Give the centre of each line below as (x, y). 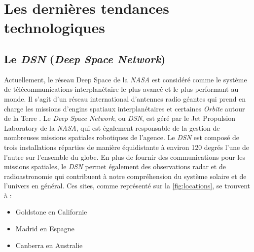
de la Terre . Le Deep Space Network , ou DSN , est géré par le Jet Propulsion (120, 118)
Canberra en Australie (49, 245)
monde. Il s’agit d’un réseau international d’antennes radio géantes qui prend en (125, 98)
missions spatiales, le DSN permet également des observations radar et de (115, 166)
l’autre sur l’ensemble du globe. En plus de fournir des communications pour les (125, 157)
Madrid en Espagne (45, 229)
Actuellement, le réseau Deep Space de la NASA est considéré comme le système (126, 79)
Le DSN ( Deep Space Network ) (85, 58)
